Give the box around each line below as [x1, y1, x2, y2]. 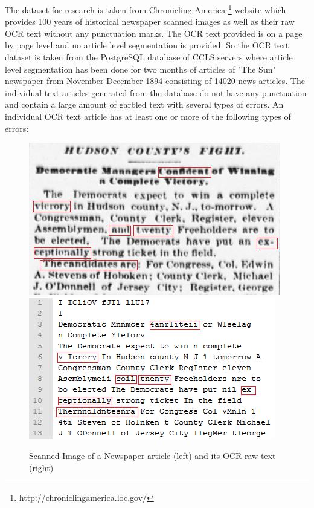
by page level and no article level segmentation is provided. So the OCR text [5, 39, 289, 51]
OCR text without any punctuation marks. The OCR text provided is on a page [5, 27, 303, 39]
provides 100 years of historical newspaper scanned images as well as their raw [5, 15, 295, 28]
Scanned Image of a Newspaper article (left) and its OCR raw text [29, 449, 276, 462]
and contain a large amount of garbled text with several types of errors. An [5, 98, 284, 111]
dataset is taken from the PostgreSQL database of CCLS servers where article [5, 51, 293, 63]
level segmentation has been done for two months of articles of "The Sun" [5, 62, 276, 75]
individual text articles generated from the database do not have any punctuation [5, 86, 307, 99]
